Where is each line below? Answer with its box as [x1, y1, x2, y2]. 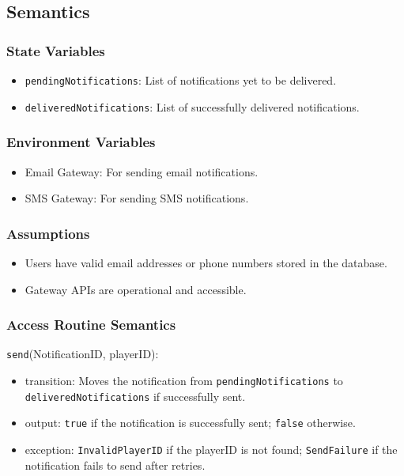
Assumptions [6, 223, 90, 243]
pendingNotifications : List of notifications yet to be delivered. [25, 72, 337, 88]
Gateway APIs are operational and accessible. [25, 281, 247, 297]
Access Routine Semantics [6, 315, 176, 334]
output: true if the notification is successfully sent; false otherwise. [25, 414, 356, 431]
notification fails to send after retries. [25, 456, 206, 473]
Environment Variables [6, 132, 156, 152]
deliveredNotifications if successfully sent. [25, 387, 246, 404]
